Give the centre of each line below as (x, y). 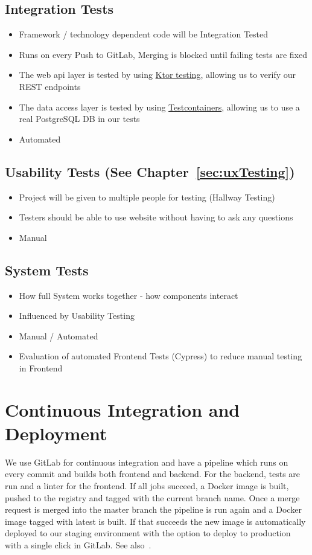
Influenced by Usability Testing (77, 316)
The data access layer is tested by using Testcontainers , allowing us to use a (159, 107)
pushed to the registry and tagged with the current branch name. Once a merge (152, 497)
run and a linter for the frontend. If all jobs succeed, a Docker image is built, (147, 486)
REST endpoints (50, 86)
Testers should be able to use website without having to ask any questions (156, 217)
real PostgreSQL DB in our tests (79, 119)
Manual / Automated (59, 335)
